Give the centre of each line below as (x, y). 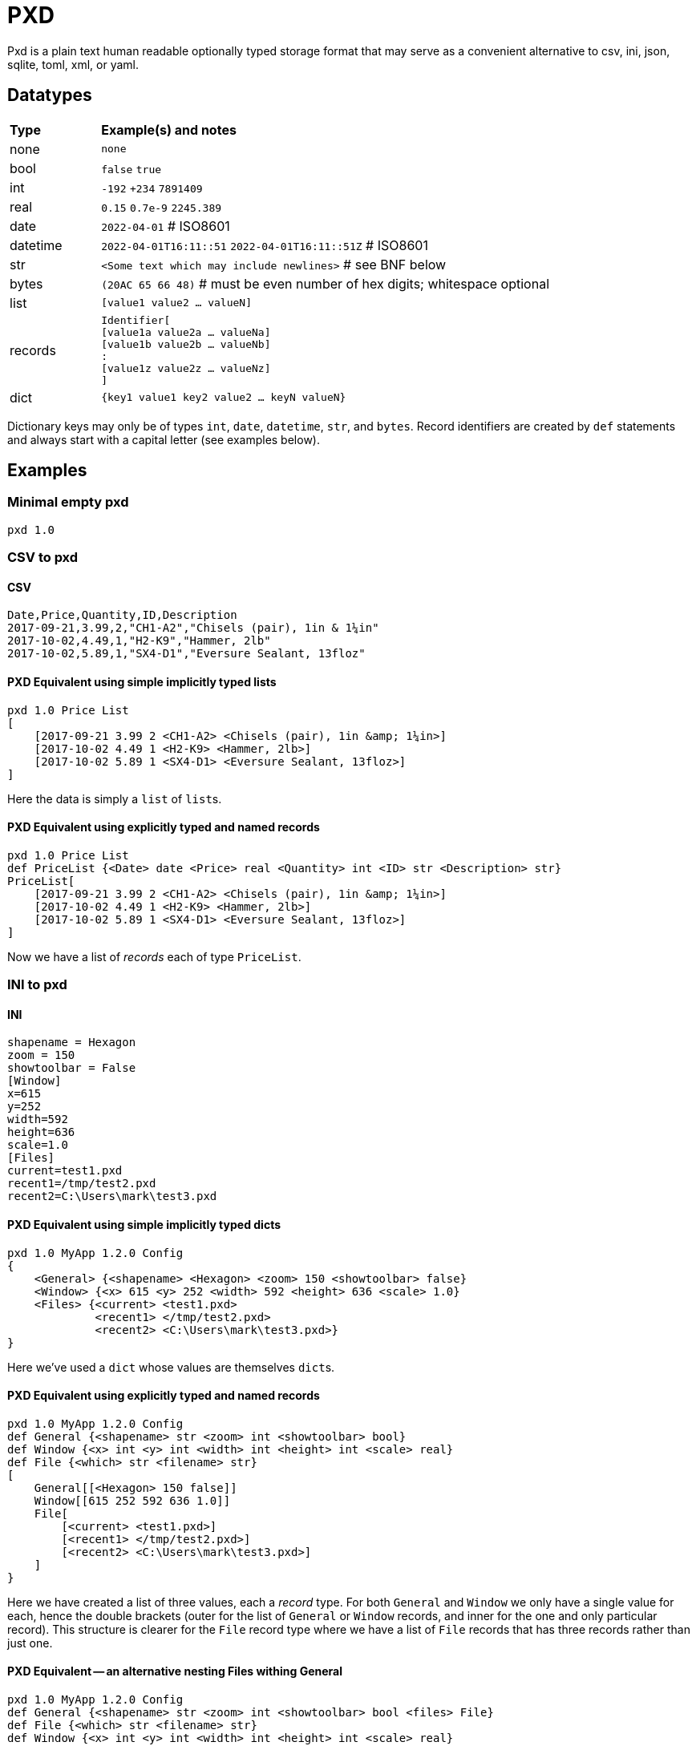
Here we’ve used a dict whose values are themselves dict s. (171, 1367)
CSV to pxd (43, 558)
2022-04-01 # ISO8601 (166, 226)
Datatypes (50, 95)
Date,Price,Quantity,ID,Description (122, 615)
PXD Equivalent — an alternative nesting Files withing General (175, 1671)
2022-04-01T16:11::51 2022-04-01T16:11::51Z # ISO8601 (265, 245)
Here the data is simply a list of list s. (115, 798)
